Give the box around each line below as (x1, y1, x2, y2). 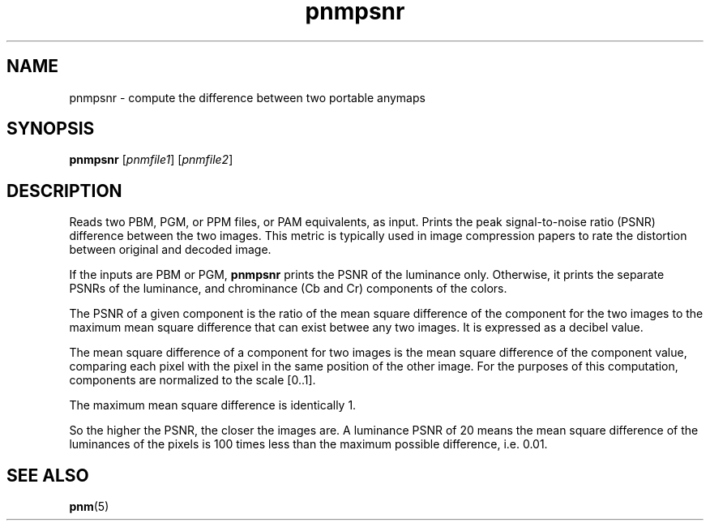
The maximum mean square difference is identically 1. (69, 398, 357, 413)
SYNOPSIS (6, 118, 95, 139)
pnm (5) (69, 499, 109, 514)
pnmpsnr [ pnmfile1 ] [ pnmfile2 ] (69, 152, 233, 167)
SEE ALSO (6, 465, 89, 486)
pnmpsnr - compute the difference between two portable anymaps (69, 90, 426, 105)
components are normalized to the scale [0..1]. (69, 373, 316, 388)
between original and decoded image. (69, 242, 272, 257)
